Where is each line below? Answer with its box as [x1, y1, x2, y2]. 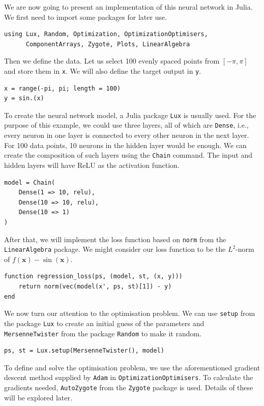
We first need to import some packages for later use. [4, 11, 167, 22]
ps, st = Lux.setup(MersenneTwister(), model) [4, 347, 164, 355]
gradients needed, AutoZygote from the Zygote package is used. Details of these [4, 382, 253, 393]
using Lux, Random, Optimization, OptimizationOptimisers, [4, 31, 208, 38]
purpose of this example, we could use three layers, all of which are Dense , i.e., [4, 120, 249, 130]
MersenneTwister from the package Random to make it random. [4, 328, 202, 338]
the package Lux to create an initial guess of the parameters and [4, 317, 204, 328]
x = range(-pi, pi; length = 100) [4, 84, 121, 92]
